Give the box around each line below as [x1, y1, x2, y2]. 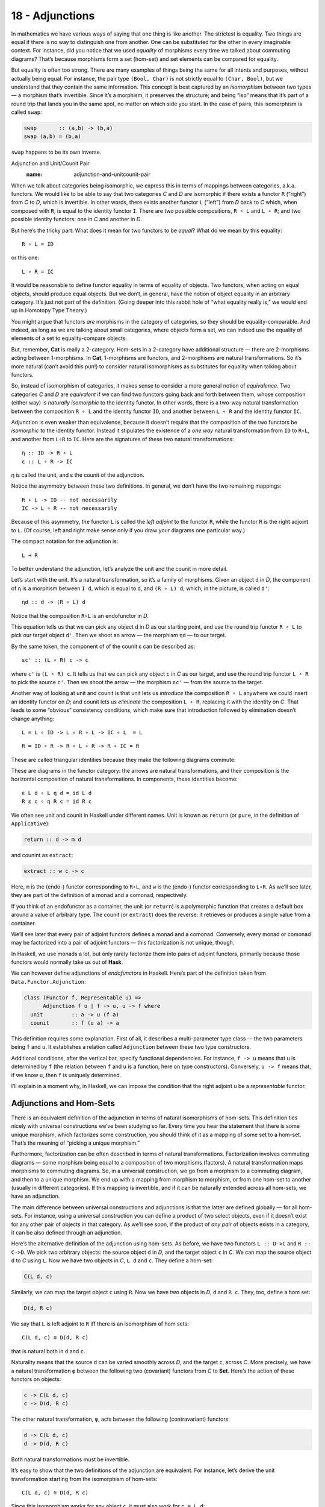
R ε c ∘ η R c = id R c [22, 798, 92, 805]
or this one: [11, 254, 40, 262]
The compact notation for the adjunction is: [11, 538, 119, 545]
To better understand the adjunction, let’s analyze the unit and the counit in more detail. [11, 565, 228, 573]
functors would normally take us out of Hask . [11, 958, 123, 966]
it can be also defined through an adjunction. [11, 1229, 123, 1236]
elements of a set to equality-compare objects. [11, 335, 128, 342]
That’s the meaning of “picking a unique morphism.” [11, 1139, 140, 1147]
